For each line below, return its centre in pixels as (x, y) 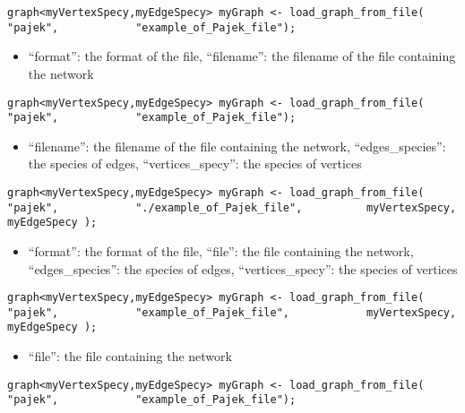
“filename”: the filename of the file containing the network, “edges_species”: (237, 146)
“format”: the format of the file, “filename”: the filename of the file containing (242, 56)
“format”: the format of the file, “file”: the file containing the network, (221, 250)
